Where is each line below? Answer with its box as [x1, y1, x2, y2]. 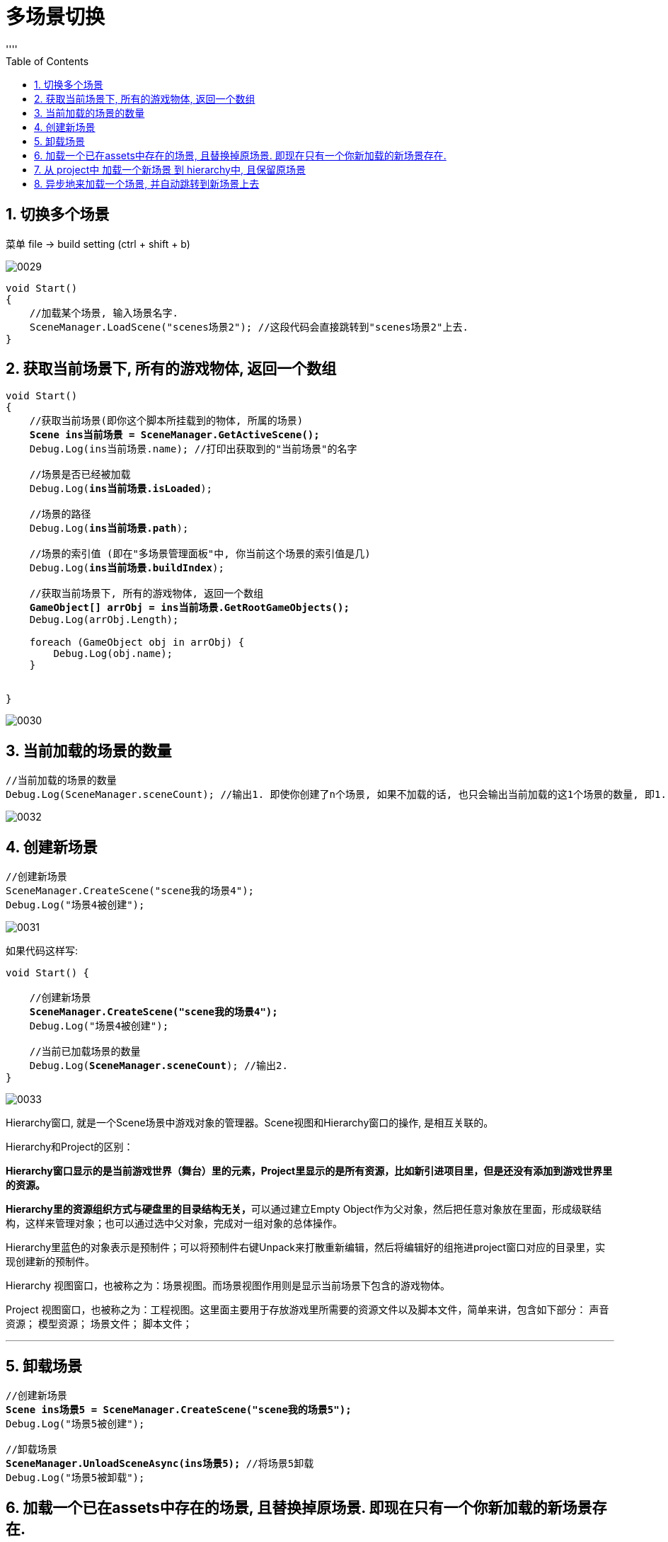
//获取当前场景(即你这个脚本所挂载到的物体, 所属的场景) [29, 415, 304, 427]
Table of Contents [6, 55, 89, 67]
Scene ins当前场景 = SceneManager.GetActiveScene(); [29, 429, 320, 441]
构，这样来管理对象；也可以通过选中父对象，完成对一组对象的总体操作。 [6, 1217, 342, 1230]
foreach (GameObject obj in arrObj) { [29, 636, 245, 649]
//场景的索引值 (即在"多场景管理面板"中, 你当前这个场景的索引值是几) [29, 548, 371, 560]
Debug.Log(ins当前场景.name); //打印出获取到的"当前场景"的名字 [29, 443, 357, 455]
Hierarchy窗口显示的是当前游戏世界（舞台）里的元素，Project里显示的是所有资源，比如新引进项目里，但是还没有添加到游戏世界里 [6, 1165, 613, 1177]
